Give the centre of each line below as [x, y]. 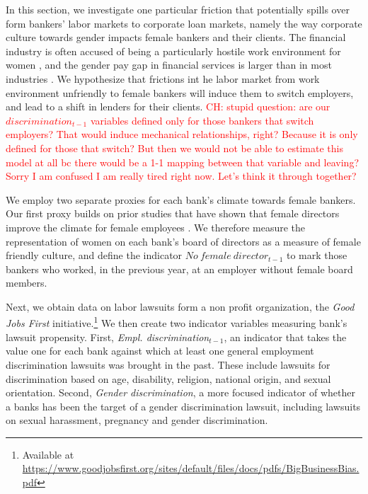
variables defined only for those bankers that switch [202, 120]
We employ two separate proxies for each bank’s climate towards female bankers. [181, 199]
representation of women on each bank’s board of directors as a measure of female [183, 241]
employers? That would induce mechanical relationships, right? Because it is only [182, 134]
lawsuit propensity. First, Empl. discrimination [108, 337]
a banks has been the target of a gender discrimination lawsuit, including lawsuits [183, 406]
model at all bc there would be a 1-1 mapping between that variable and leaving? [183, 162]
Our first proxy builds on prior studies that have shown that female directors [173, 213]
